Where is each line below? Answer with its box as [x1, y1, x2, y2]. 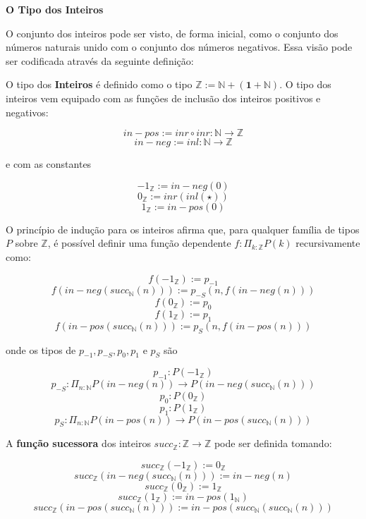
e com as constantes [6, 157, 92, 171]
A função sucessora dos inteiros [6, 436, 151, 451]
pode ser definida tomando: [214, 436, 332, 451]
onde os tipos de [6, 342, 76, 357]
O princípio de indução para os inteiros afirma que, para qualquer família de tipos [6, 221, 360, 236]
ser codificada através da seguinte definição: [6, 53, 194, 68]
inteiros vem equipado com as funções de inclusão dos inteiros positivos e [6, 90, 321, 105]
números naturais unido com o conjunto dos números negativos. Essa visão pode [6, 39, 353, 54]
